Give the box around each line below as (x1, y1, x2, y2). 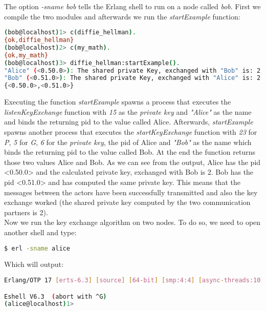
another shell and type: (4, 226, 77, 237)
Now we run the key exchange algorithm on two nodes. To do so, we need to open (4, 217, 261, 227)
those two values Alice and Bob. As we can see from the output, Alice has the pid (4, 156, 261, 167)
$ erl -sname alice (4, 244, 70, 252)
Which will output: (4, 259, 63, 269)
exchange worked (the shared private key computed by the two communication (4, 197, 251, 208)
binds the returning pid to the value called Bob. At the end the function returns (4, 147, 255, 157)
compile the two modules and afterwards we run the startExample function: (4, 11, 240, 22)
